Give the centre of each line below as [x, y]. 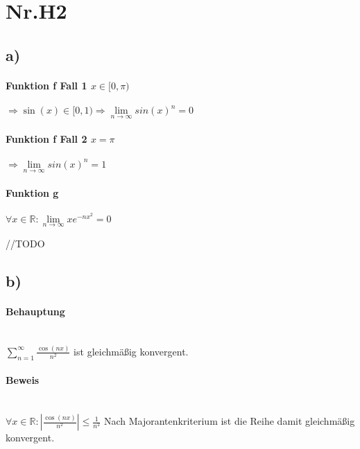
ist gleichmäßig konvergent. [131, 351]
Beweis [23, 380]
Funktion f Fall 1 [46, 85]
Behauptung [35, 311]
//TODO [25, 243]
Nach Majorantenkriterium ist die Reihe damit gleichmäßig [229, 421]
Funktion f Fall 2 [46, 139]
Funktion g [32, 192]
